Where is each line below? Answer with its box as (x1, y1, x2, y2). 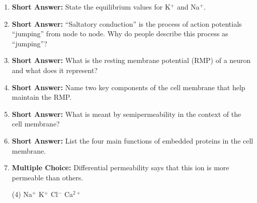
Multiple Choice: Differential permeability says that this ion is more (12, 162, 229, 173)
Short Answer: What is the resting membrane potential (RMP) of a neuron (12, 55, 251, 65)
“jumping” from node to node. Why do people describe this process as (12, 28, 228, 39)
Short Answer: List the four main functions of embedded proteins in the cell (12, 135, 253, 146)
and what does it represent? (12, 64, 98, 75)
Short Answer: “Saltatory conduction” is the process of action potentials (12, 18, 242, 29)
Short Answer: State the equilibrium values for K (12, 2, 170, 12)
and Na (177, 2, 200, 12)
